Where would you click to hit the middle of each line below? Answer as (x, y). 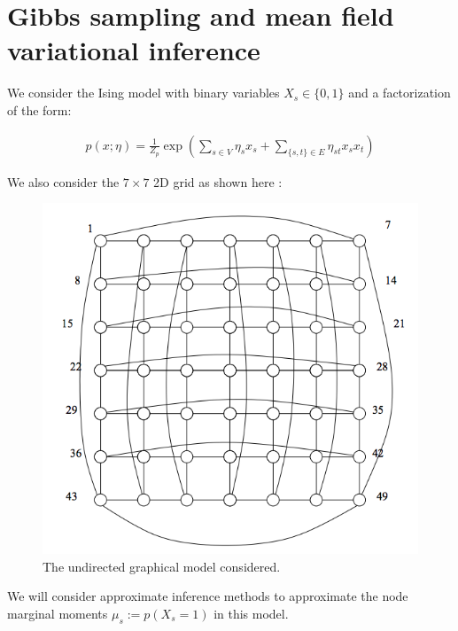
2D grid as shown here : (218, 181)
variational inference (134, 50)
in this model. (251, 613)
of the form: (39, 109)
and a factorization (400, 93)
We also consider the (63, 181)
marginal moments (58, 613)
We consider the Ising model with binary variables (144, 93)
